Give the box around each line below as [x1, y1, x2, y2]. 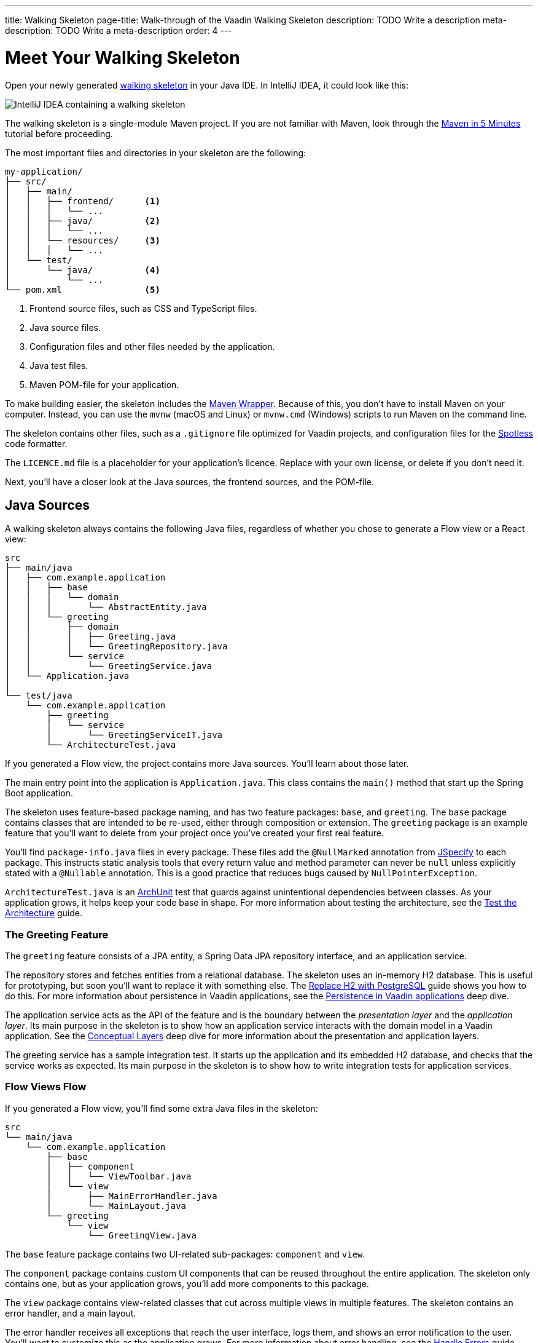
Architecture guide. [5, 908, 82, 919]
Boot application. [5, 788, 73, 799]
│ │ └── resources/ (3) [5, 235, 160, 245]
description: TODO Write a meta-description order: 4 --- [5, 25, 232, 36]
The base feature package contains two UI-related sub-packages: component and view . [5, 1248, 365, 1259]
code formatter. [5, 438, 68, 449]
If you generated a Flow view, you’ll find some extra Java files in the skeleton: [5, 1103, 318, 1114]
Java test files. [29, 360, 88, 371]
